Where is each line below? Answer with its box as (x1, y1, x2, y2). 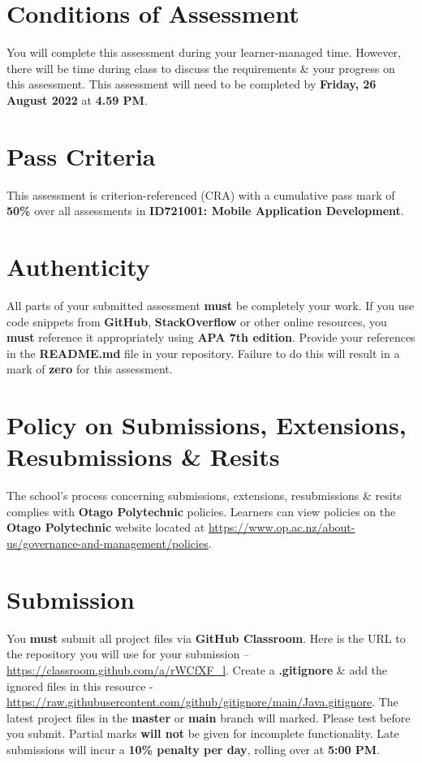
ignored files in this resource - (6, 677, 153, 694)
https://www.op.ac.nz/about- (208, 519, 355, 536)
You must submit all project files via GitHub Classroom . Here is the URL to (6, 629, 406, 646)
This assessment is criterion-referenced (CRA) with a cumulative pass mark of (6, 186, 395, 203)
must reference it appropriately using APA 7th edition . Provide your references (6, 329, 416, 346)
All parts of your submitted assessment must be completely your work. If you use (6, 296, 415, 313)
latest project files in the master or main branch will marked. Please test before (6, 709, 411, 726)
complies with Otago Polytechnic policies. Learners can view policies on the (6, 502, 396, 519)
